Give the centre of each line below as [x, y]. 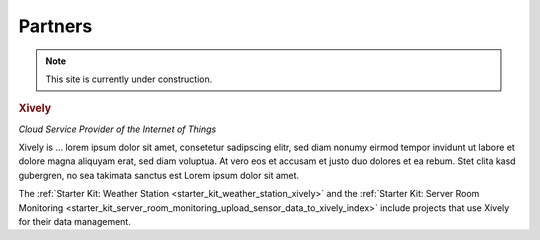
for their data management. [75, 221]
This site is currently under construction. [129, 79]
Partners [55, 26]
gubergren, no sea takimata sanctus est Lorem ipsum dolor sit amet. [159, 175]
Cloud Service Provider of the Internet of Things [117, 129]
